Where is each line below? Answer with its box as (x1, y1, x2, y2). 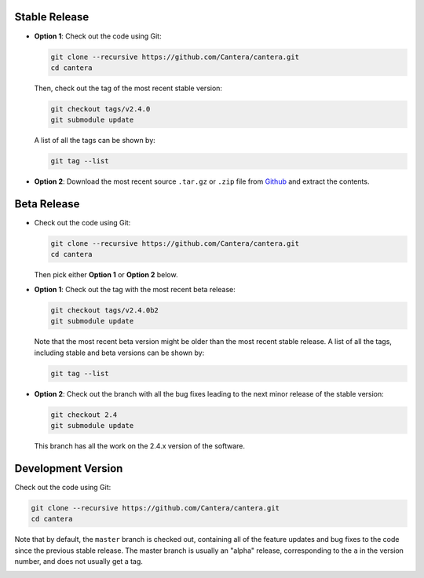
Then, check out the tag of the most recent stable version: (34, 83, 223, 93)
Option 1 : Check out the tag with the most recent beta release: (34, 284, 236, 294)
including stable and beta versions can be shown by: (34, 348, 205, 357)
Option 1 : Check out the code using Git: (34, 31, 162, 41)
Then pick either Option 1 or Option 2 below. (34, 270, 178, 280)
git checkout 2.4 (50, 410, 118, 419)
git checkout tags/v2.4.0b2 (50, 305, 159, 314)
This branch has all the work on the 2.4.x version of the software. (34, 441, 245, 451)
